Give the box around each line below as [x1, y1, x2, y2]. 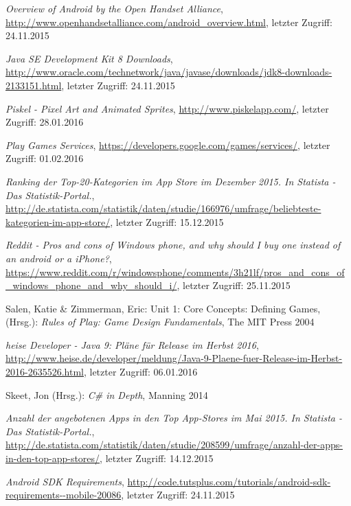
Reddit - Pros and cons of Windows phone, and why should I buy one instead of [5, 238, 341, 252]
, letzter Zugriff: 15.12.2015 [110, 214, 224, 229]
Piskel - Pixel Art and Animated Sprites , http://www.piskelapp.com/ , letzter [5, 101, 329, 115]
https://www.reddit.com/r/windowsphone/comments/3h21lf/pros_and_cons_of [5, 264, 345, 279]
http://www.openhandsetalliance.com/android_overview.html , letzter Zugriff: [5, 14, 332, 29]
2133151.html [5, 78, 62, 92]
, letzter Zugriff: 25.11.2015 [177, 278, 291, 292]
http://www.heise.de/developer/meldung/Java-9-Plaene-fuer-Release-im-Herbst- [5, 351, 343, 365]
